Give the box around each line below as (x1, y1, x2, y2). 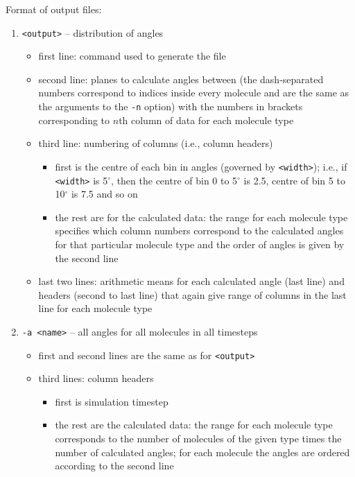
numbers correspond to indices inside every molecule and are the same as (38, 85, 349, 100)
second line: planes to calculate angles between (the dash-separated (38, 71, 324, 86)
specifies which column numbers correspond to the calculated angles (55, 223, 344, 238)
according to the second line (55, 458, 174, 473)
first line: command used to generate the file (38, 49, 226, 63)
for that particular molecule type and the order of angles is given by (55, 236, 345, 251)
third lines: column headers (38, 371, 154, 385)
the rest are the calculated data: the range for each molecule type (55, 417, 333, 432)
